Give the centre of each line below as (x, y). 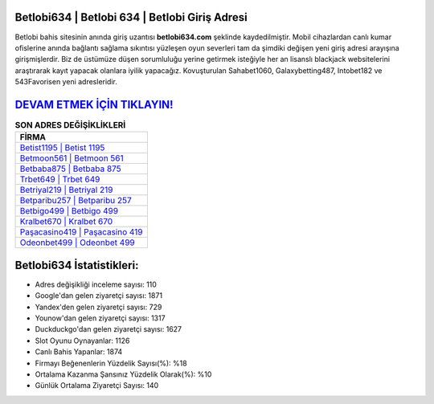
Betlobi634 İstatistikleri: (77, 265)
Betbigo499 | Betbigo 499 (69, 211)
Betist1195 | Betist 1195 (62, 148)
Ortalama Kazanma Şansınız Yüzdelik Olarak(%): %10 (123, 374)
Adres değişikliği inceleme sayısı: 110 (96, 284)
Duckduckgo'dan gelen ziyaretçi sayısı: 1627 (108, 329)
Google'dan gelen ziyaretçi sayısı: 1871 (99, 296)
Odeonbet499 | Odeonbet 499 (78, 243)
